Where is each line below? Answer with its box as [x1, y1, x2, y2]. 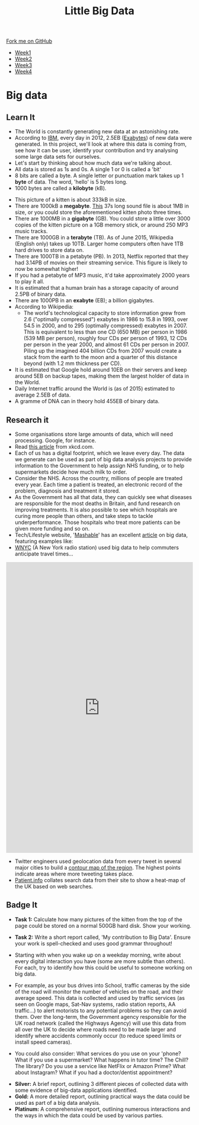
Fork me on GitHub [6, 37, 52, 45]
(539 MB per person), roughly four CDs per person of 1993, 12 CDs [23, 335, 187, 342]
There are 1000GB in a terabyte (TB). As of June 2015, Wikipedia [14, 234, 174, 241]
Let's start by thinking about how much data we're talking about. [14, 159, 172, 167]
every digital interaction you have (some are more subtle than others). [14, 957, 185, 964]
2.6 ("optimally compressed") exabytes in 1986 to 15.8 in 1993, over [23, 316, 188, 323]
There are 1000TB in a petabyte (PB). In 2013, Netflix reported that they [14, 253, 189, 260]
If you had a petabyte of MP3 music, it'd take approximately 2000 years [14, 271, 190, 279]
